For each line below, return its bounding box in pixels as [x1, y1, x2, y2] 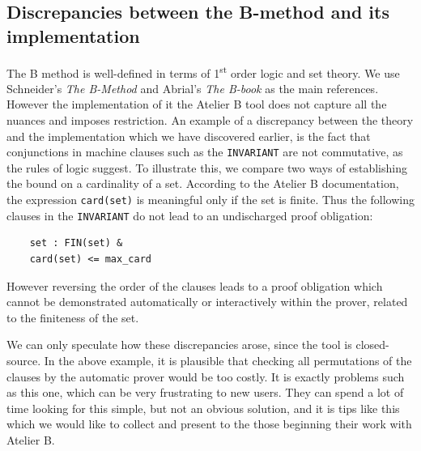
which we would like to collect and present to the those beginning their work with [6, 415, 412, 432]
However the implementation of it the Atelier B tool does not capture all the [6, 96, 387, 113]
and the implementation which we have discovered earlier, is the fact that [6, 127, 371, 144]
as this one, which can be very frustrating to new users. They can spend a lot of [6, 384, 404, 401]
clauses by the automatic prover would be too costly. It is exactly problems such [6, 368, 405, 385]
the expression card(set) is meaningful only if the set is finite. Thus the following [6, 191, 415, 208]
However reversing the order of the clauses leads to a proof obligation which [6, 277, 383, 294]
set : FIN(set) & [29, 237, 123, 249]
